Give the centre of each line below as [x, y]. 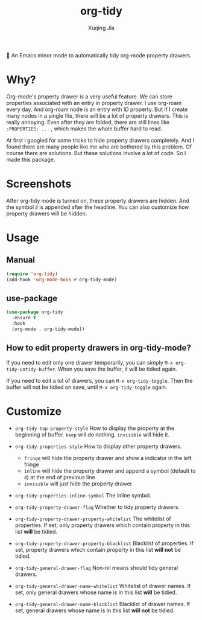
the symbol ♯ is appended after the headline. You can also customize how [98, 207]
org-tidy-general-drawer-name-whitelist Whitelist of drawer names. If [103, 586]
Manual [21, 260]
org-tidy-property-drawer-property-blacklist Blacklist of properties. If [104, 543]
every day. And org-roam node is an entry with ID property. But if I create [97, 109]
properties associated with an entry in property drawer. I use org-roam [94, 103]
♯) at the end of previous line [59, 477]
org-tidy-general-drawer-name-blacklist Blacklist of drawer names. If [103, 604]
